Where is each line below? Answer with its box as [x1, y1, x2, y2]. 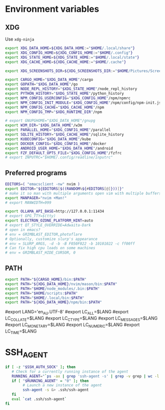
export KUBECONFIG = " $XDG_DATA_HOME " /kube [5, 137, 91, 142]
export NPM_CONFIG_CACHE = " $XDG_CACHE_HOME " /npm [5, 105, 105, 110]
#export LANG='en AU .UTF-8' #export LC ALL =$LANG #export [5, 309, 129, 316]
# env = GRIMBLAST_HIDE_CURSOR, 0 [5, 250, 76, 255]
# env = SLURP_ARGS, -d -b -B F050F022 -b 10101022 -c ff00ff [5, 241, 135, 246]
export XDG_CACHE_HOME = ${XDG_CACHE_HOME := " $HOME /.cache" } [5, 59, 126, 65]
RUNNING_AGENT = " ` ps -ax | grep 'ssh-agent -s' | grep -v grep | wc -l [11, 373, 160, 378]
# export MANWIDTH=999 [5, 200, 52, 205]
